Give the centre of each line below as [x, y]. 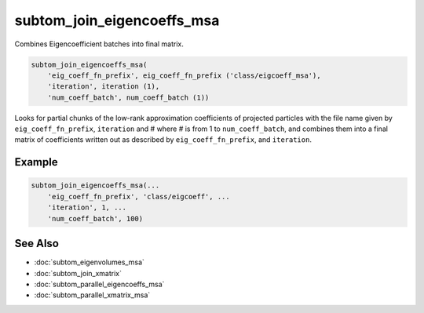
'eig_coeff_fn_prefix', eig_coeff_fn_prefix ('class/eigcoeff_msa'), [184, 75]
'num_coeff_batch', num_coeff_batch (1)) [128, 97]
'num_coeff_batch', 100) [95, 218]
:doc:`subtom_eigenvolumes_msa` [90, 262]
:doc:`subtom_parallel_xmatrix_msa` [92, 295]
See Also [37, 244]
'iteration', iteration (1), [104, 87]
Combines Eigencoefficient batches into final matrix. [99, 44]
